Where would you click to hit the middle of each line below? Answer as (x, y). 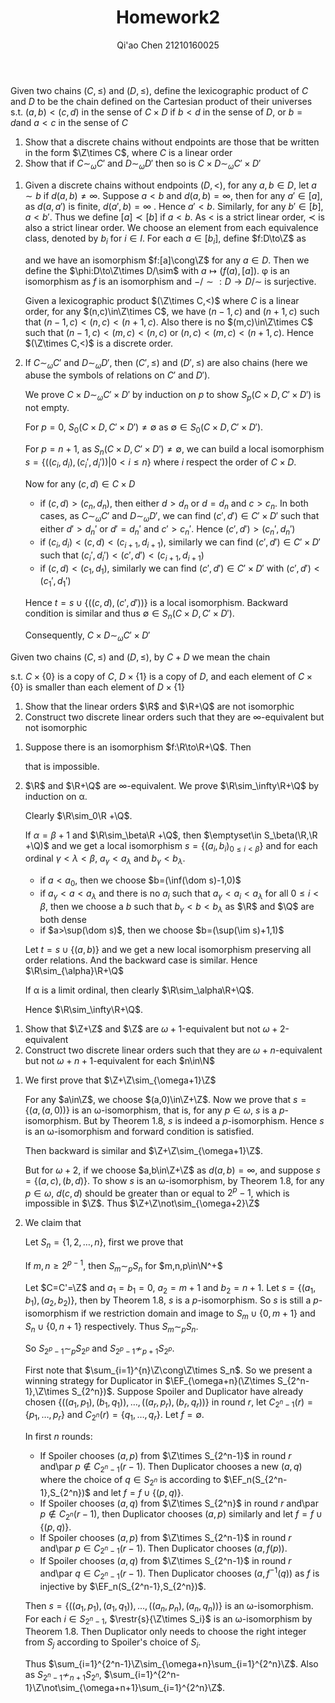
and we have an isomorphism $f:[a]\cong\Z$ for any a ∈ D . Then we (167, 260)
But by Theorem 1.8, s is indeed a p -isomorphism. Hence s (204, 1120)
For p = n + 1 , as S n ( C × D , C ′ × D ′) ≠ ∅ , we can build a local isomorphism (174, 449)
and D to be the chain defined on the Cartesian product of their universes (161, 101)
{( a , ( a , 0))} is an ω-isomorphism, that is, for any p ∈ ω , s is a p (154, 1110)
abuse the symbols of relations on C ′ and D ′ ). (117, 375)
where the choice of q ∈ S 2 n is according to (130, 1480)
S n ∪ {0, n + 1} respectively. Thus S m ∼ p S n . (111, 1327)
